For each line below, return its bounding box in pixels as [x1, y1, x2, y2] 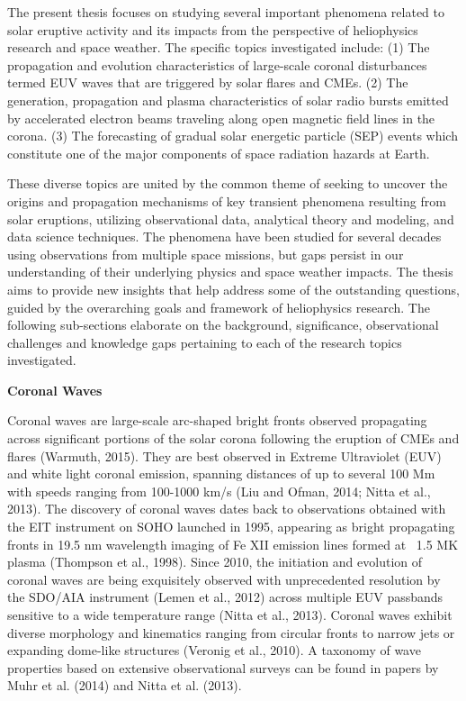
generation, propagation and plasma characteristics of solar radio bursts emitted [7, 90, 449, 109]
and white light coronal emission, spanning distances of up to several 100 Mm [7, 464, 435, 483]
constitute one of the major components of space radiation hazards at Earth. [7, 143, 430, 162]
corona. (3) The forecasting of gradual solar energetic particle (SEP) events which [7, 126, 458, 145]
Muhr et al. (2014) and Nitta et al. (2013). [7, 676, 242, 695]
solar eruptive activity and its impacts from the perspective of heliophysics [7, 20, 418, 39]
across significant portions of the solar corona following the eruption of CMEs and [7, 429, 460, 448]
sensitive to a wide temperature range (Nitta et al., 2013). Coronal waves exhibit [7, 605, 453, 624]
